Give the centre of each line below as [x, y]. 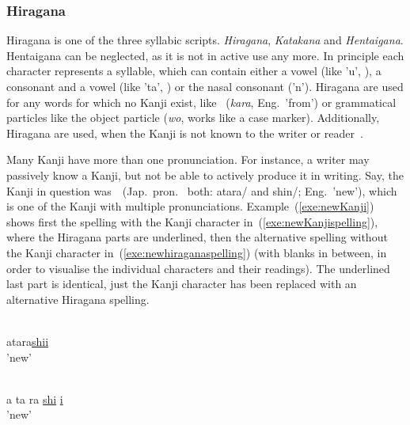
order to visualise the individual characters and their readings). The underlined [198, 268]
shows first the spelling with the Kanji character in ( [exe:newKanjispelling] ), [192, 221]
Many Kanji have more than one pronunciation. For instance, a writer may [188, 159]
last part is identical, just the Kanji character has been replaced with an [182, 284]
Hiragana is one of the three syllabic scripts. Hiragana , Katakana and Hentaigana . [205, 40]
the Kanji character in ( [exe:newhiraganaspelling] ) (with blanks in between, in [197, 252]
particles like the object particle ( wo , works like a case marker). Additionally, [193, 118]
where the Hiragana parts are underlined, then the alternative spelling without [197, 237]
